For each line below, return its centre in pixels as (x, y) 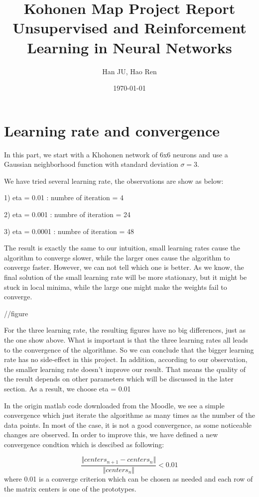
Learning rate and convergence (112, 130)
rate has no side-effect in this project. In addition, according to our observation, (126, 359)
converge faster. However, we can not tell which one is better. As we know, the (124, 267)
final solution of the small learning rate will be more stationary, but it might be (126, 277)
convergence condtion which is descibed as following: (84, 444)
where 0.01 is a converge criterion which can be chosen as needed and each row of (129, 478)
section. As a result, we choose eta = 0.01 (67, 388)
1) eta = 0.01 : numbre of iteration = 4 (64, 197)
